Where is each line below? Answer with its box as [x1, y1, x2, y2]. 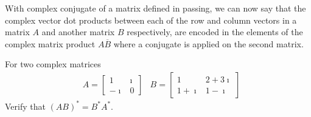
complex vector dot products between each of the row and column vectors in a [5, 13, 297, 26]
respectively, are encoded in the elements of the [127, 25, 303, 38]
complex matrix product [5, 37, 96, 50]
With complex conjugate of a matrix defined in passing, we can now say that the [5, 2, 306, 14]
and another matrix [41, 25, 115, 38]
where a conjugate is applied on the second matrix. [113, 37, 304, 50]
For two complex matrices [5, 58, 101, 70]
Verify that [5, 99, 46, 112]
